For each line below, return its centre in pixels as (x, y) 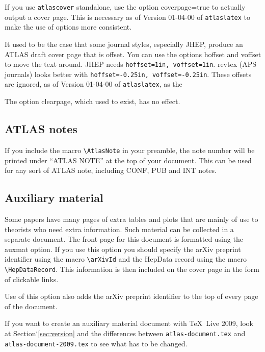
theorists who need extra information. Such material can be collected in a (119, 229)
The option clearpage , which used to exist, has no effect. (92, 101)
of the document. (31, 306)
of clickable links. (32, 279)
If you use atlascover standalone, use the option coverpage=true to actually (125, 7)
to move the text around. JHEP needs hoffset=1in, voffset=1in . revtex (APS (130, 64)
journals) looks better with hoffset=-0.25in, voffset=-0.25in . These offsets (128, 74)
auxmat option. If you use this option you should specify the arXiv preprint (123, 249)
